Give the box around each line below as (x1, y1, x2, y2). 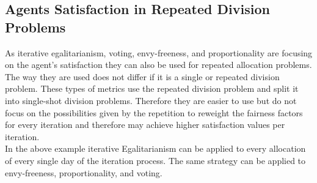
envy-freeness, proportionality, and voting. (5, 166, 162, 179)
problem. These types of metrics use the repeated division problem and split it (5, 82, 299, 95)
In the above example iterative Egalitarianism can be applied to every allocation (5, 142, 306, 155)
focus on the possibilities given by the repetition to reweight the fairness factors (5, 106, 303, 119)
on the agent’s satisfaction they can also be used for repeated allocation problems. (5, 58, 312, 71)
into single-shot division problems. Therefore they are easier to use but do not (5, 94, 297, 106)
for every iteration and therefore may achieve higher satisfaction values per (5, 118, 285, 131)
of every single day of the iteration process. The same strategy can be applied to (5, 154, 306, 166)
